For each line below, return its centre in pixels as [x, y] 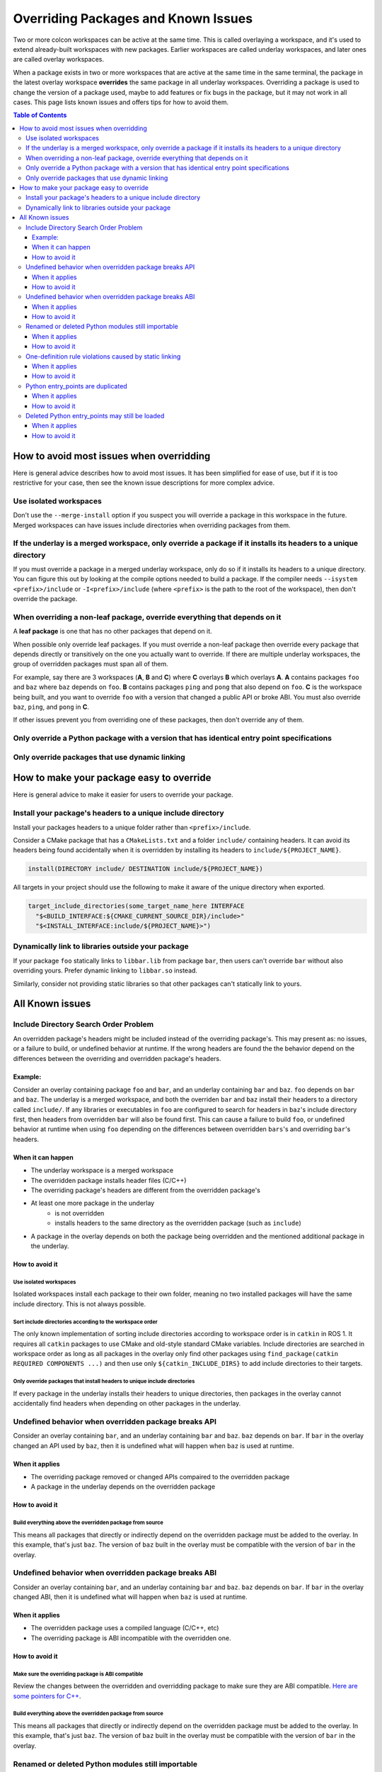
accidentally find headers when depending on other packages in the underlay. [127, 1403]
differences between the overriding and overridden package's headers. [117, 1058]
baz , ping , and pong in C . [51, 707]
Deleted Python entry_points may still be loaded [95, 416]
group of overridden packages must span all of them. [91, 664]
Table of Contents [40, 115]
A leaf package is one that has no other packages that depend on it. [112, 632]
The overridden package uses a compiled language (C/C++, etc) [125, 1628]
